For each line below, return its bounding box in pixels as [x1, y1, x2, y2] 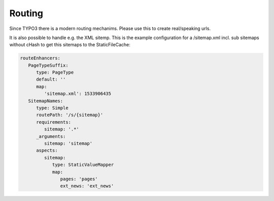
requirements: [36, 119, 71, 125]
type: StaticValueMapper [52, 162, 114, 167]
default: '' [36, 77, 66, 82]
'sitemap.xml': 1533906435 [44, 91, 112, 96]
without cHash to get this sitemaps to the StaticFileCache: [9, 42, 130, 48]
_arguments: [36, 133, 66, 139]
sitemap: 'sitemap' [44, 141, 93, 146]
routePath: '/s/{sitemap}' [36, 112, 104, 118]
